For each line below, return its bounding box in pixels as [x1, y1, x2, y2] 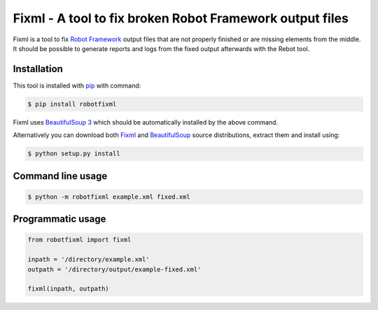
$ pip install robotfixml [27, 100, 117, 108]
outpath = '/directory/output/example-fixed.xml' [27, 265, 202, 273]
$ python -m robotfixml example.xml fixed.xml [27, 192, 190, 201]
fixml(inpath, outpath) [27, 285, 110, 293]
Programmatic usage [13, 213, 106, 225]
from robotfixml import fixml [27, 236, 132, 244]
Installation [13, 63, 63, 75]
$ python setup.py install [27, 150, 120, 157]
